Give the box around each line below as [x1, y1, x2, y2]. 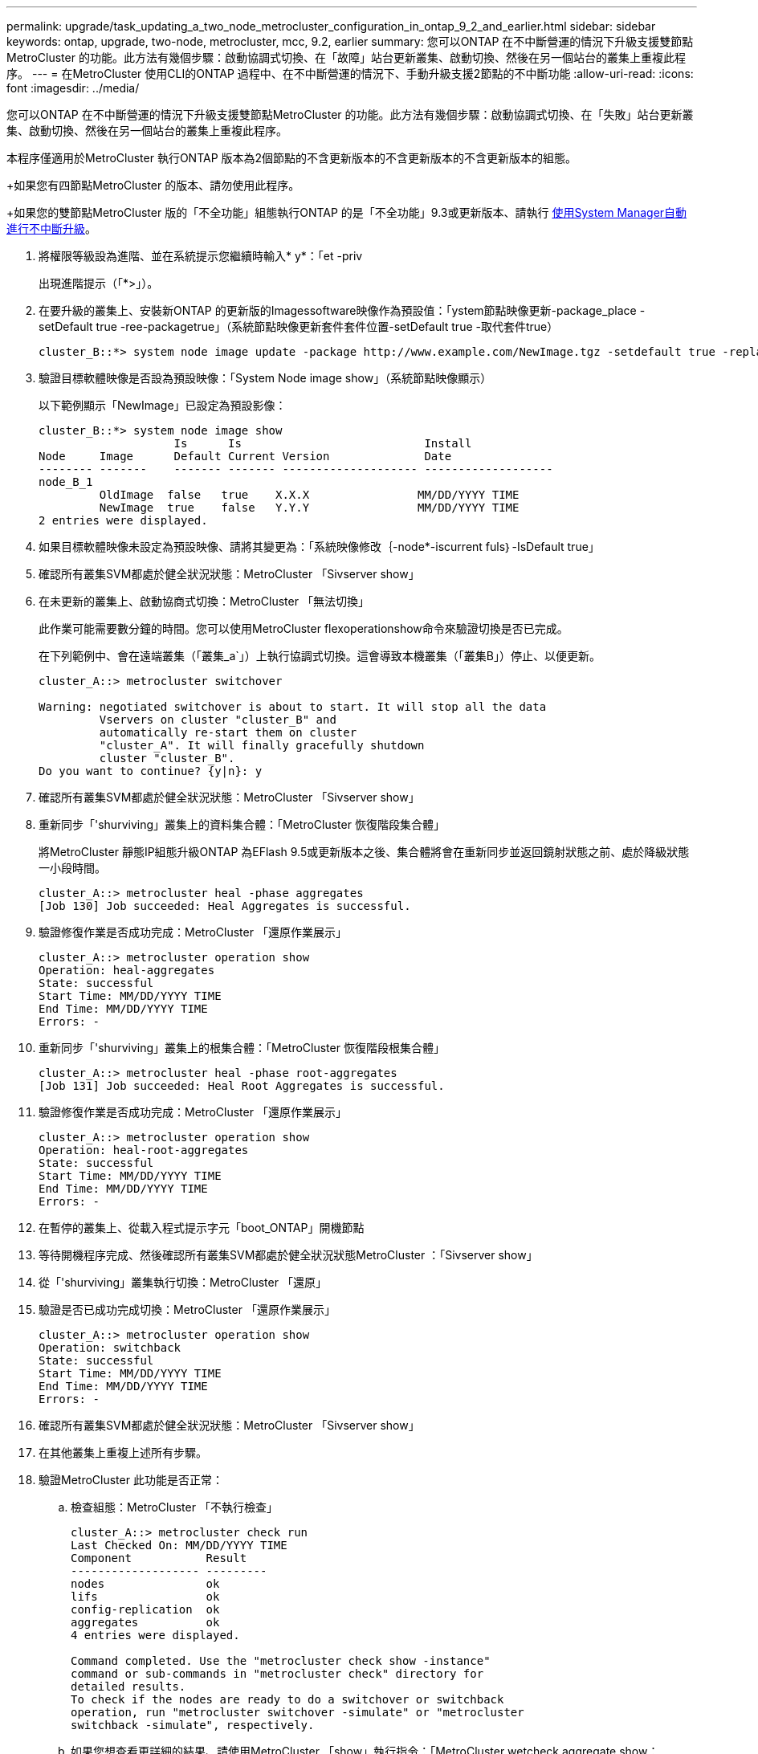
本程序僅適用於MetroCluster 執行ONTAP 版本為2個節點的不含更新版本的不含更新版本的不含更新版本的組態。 [6, 151, 577, 165]
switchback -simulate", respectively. [71, 1719, 315, 1732]
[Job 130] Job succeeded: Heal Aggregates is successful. [39, 899, 411, 912]
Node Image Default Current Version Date [39, 450, 452, 463]
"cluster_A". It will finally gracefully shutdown [99, 739, 425, 752]
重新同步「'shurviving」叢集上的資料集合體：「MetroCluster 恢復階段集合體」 [39, 818, 445, 831]
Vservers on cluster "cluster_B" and [99, 713, 336, 726]
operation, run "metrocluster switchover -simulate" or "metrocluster [71, 1706, 524, 1719]
